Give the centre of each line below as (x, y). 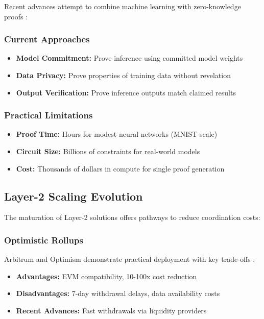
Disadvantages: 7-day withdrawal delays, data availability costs (118, 293)
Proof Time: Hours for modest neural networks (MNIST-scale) (117, 134)
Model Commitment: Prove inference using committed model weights (129, 58)
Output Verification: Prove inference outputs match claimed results (126, 92)
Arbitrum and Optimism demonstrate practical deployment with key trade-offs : (130, 259)
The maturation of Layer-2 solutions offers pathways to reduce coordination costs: (132, 217)
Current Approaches (47, 39)
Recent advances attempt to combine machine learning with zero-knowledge (123, 6)
